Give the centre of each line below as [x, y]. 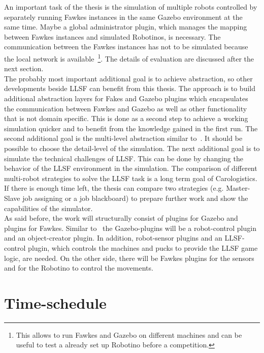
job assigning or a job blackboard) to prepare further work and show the [135, 198]
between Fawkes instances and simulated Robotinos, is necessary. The [112, 36]
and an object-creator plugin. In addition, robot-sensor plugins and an [113, 238]
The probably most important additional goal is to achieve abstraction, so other [128, 78]
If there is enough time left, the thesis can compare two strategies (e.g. [114, 188]
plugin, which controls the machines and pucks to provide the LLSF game [143, 247]
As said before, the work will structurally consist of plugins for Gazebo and [121, 218]
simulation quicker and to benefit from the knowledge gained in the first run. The [131, 128]
